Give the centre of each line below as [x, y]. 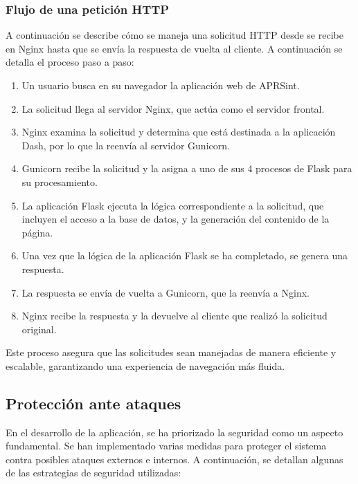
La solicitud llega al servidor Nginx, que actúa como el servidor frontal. [173, 108]
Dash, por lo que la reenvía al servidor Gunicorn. [126, 145]
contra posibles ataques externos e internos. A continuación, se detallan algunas [174, 459]
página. [37, 232]
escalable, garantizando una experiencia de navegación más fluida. [145, 365]
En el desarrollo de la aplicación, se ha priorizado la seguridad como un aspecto [174, 432]
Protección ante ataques [93, 403]
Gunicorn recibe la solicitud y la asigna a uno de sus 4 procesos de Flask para [187, 168]
